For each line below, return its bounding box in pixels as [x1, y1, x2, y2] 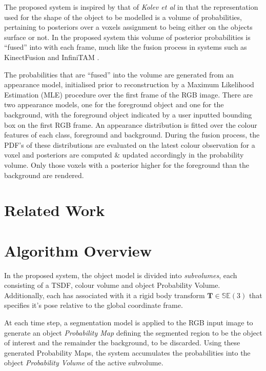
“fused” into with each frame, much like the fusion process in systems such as [4, 42, 247, 52]
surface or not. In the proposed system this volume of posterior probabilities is [4, 31, 251, 42]
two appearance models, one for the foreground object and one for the [4, 99, 224, 110]
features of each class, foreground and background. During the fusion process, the [4, 129, 260, 140]
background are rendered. [4, 169, 84, 180]
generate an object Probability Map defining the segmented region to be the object [4, 327, 262, 338]
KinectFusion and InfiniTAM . [4, 51, 99, 62]
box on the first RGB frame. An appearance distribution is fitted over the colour [4, 119, 257, 130]
